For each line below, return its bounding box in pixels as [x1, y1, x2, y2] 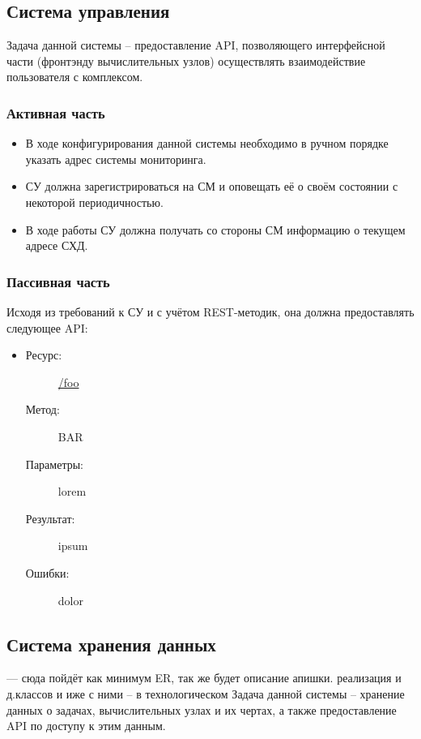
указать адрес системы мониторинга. [25, 150, 206, 167]
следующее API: [6, 319, 88, 336]
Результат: [25, 509, 75, 526]
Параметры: [25, 455, 83, 472]
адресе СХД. [25, 237, 88, 254]
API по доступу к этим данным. [6, 717, 166, 734]
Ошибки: [25, 564, 70, 581]
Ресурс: [25, 346, 62, 363]
